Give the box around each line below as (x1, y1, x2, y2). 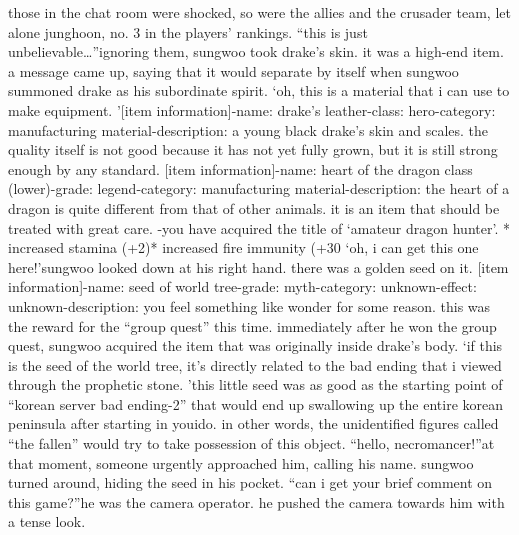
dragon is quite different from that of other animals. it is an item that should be (8, 197, 500, 218)
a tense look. (8, 511, 86, 532)
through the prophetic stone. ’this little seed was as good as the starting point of (8, 374, 503, 395)
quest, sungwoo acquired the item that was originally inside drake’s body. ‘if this (8, 335, 503, 356)
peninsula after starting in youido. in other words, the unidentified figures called (8, 413, 499, 434)
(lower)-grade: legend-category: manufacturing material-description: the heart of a (8, 178, 510, 199)
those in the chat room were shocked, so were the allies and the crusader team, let (8, 2, 511, 22)
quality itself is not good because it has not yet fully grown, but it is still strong (8, 139, 498, 160)
